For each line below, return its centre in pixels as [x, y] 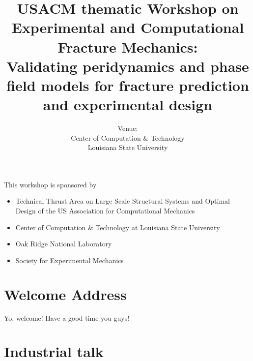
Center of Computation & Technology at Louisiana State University [118, 227]
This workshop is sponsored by [50, 184]
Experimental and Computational [128, 27]
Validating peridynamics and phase [128, 66]
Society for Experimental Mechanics [70, 260]
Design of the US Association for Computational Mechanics [105, 211]
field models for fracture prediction [128, 85]
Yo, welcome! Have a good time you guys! [67, 317]
